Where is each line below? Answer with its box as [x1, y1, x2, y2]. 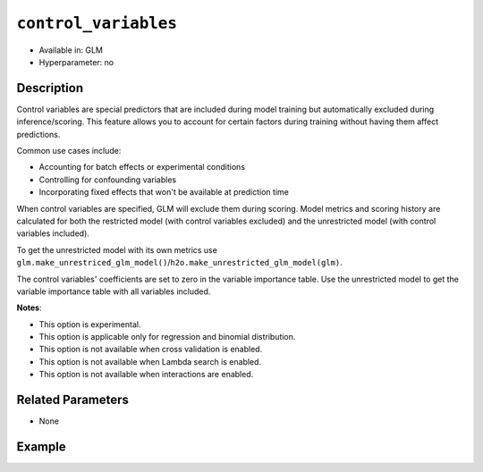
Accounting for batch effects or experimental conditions [38, 162, 246, 173]
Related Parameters [16, 392, 130, 408]
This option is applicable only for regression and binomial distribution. [38, 332, 296, 342]
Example [16, 439, 66, 454]
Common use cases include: [16, 146, 122, 156]
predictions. [16, 129, 61, 139]
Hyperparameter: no [38, 56, 114, 67]
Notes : [16, 302, 42, 313]
